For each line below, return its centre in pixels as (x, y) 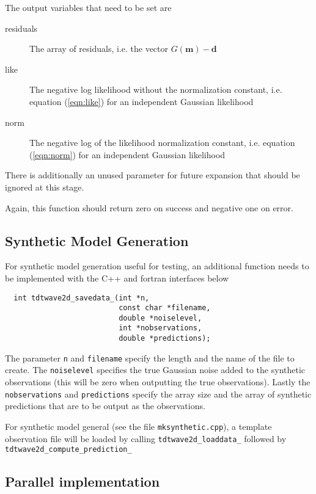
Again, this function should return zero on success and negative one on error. (149, 207)
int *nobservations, (160, 328)
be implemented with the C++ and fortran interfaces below (117, 278)
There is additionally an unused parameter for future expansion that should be (152, 175)
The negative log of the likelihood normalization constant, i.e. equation (162, 143)
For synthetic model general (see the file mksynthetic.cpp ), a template (138, 426)
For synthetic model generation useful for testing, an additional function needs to (157, 266)
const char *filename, (165, 308)
